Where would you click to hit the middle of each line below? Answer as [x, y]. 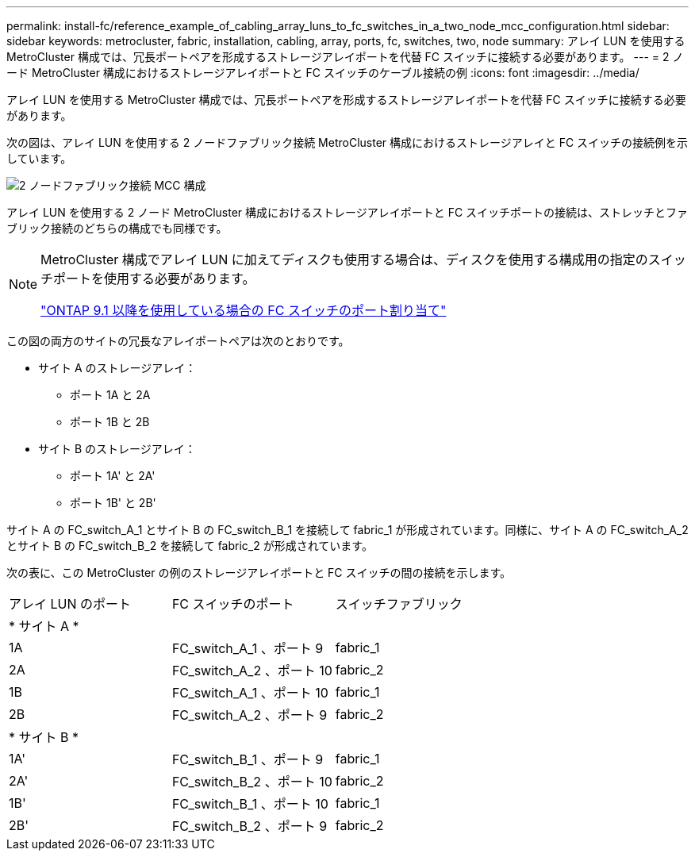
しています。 [39, 158]
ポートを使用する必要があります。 [154, 279]
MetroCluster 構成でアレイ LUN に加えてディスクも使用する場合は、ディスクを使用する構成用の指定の [344, 259]
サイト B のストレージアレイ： [117, 449]
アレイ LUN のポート [70, 604]
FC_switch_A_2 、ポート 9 [250, 715]
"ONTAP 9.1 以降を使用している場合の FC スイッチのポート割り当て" [244, 310]
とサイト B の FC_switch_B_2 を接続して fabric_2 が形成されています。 [190, 546]
